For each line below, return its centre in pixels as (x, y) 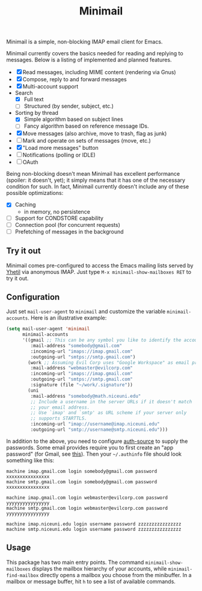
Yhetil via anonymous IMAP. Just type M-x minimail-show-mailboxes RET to (99, 271)
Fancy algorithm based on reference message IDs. (86, 126)
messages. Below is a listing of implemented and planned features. (89, 60)
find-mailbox (23, 575)
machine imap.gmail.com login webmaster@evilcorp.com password (87, 498)
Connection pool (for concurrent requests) (67, 224)
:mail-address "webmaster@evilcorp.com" (82, 368)
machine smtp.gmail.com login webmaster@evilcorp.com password (87, 508)
